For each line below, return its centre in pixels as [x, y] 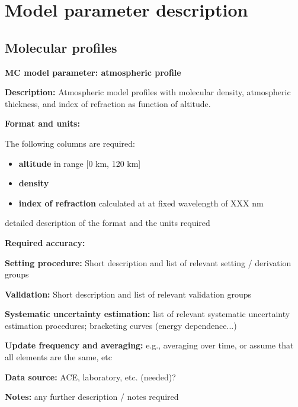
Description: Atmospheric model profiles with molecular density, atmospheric [148, 92]
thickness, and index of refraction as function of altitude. [108, 103]
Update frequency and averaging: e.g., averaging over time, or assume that [149, 345]
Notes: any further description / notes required [92, 397]
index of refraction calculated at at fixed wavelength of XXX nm [141, 203]
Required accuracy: [45, 242]
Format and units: [42, 123]
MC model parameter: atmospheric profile [93, 72]
